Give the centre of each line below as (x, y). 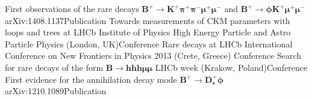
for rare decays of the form (54, 67)
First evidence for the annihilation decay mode (91, 79)
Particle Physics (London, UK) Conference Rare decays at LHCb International (149, 43)
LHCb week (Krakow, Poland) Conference (231, 67)
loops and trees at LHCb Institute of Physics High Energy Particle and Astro (148, 32)
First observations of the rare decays (72, 8)
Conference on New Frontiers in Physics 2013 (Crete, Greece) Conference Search (153, 55)
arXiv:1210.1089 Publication (56, 91)
